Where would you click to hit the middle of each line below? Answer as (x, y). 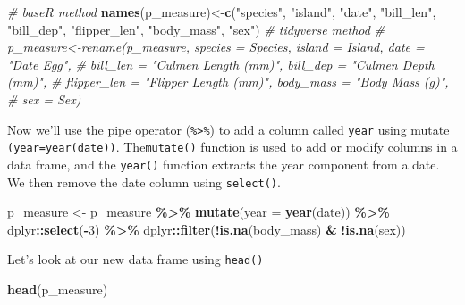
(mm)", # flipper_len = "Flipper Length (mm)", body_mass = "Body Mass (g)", (228, 82)
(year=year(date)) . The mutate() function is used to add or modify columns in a (232, 147)
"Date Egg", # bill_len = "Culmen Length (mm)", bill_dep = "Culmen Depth (221, 64)
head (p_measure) (58, 289)
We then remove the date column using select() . (144, 181)
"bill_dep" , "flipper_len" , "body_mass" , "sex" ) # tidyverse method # (196, 29)
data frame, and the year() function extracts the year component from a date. (224, 164)
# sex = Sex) (44, 99)
